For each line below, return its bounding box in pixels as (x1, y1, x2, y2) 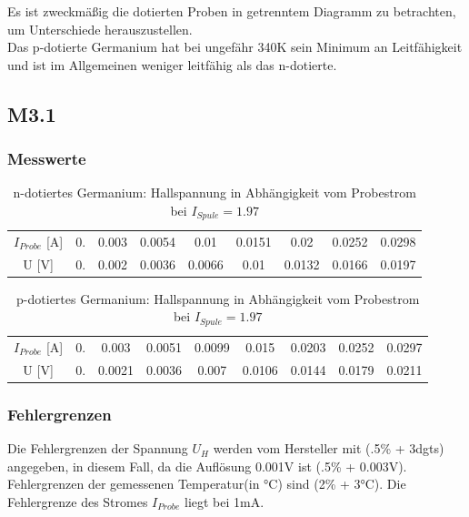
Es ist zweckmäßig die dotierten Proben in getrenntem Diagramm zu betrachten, (7, 2, 456, 20)
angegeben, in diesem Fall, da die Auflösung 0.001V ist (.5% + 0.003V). (7, 456, 407, 475)
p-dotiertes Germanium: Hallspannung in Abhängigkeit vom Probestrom (16, 289, 420, 308)
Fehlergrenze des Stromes (7, 492, 148, 511)
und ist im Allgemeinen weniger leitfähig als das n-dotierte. (7, 55, 337, 74)
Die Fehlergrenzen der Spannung (7, 439, 188, 458)
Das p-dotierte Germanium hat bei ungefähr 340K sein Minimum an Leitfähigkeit (7, 37, 463, 56)
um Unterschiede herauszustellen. (7, 19, 193, 38)
